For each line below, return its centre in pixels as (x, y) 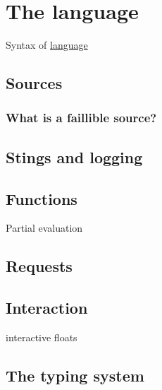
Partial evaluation (44, 228)
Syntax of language (47, 45)
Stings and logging (74, 156)
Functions (42, 198)
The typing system (75, 375)
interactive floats (42, 337)
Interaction (47, 308)
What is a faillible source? (81, 118)
